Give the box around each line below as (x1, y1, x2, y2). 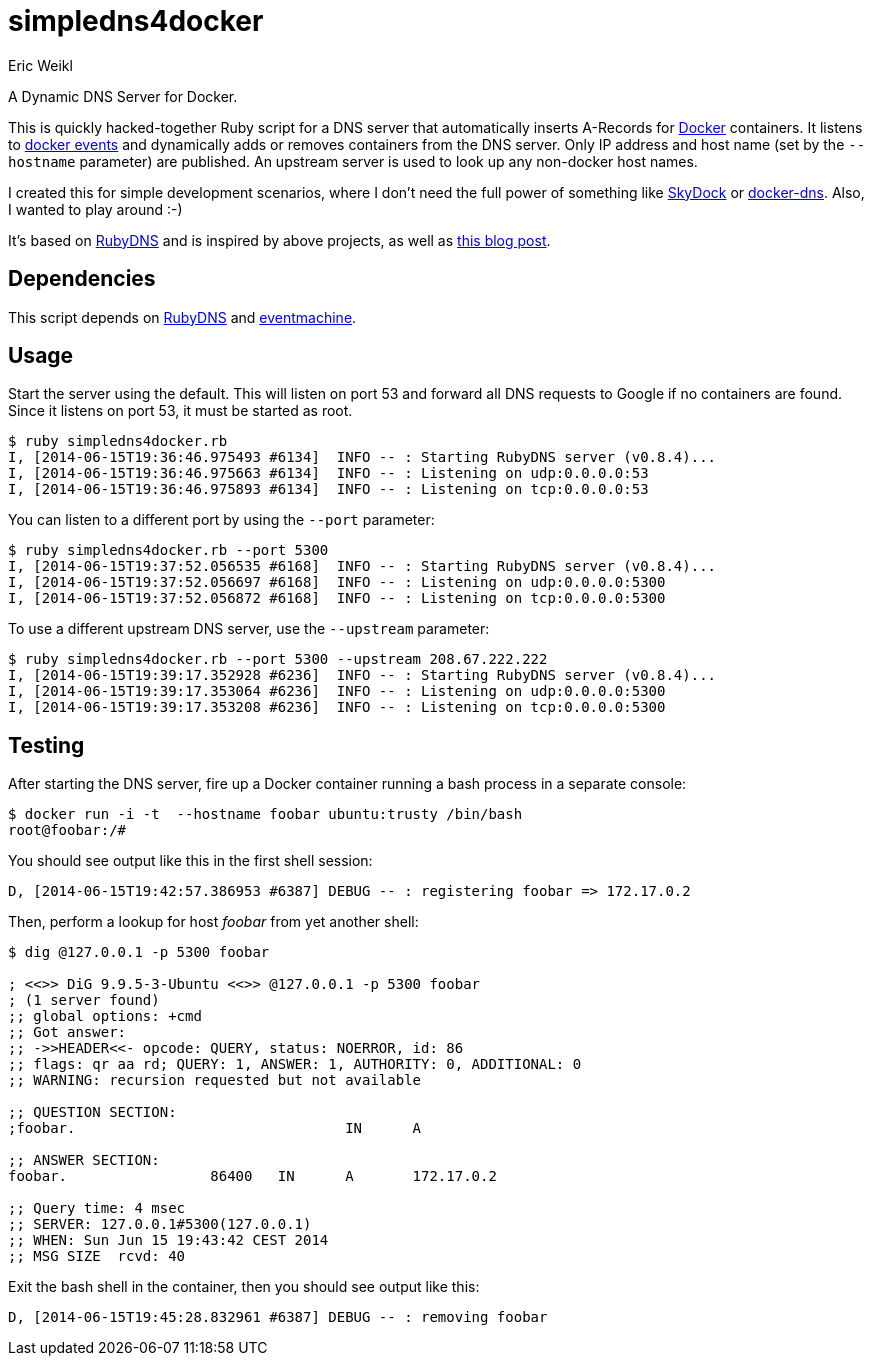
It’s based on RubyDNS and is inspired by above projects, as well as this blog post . (8, 231, 551, 249)
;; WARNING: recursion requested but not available (8, 1072, 422, 1089)
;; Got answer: (8, 1024, 127, 1041)
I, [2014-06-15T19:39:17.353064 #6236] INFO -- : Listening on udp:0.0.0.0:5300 (8, 683, 666, 700)
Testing (8, 732, 85, 758)
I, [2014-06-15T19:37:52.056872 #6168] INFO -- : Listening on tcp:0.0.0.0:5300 (8, 590, 666, 607)
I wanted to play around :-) (8, 200, 183, 218)
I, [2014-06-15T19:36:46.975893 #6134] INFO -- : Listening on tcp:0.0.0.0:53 (8, 481, 649, 498)
